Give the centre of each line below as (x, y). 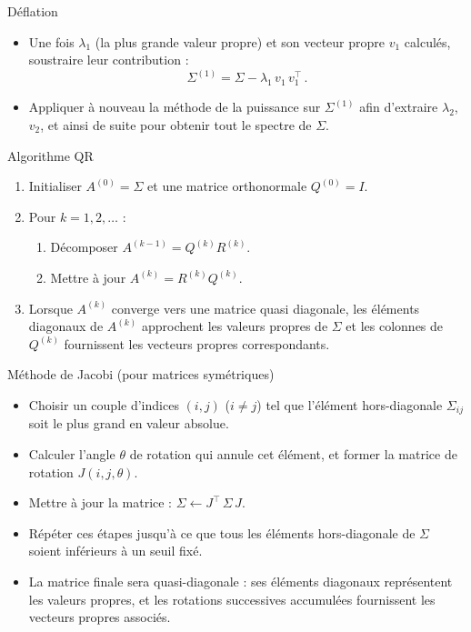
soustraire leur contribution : (109, 60)
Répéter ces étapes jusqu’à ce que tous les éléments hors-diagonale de (222, 532)
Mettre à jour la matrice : (100, 502)
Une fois (51, 41)
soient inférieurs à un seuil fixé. (115, 551)
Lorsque (50, 308)
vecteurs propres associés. (100, 617)
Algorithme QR (50, 155)
